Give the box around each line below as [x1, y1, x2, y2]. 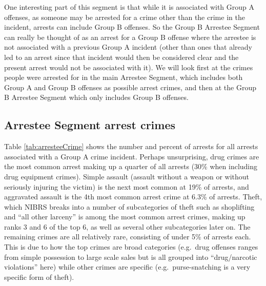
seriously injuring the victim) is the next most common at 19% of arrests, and [4, 181, 249, 192]
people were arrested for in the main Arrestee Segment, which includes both [4, 72, 243, 83]
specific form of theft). [4, 271, 74, 282]
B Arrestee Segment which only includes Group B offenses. [4, 92, 189, 103]
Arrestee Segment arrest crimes [4, 117, 176, 133]
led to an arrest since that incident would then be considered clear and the [4, 51, 239, 62]
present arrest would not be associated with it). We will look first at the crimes [4, 62, 253, 72]
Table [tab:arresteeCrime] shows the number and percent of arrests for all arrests [4, 141, 258, 152]
